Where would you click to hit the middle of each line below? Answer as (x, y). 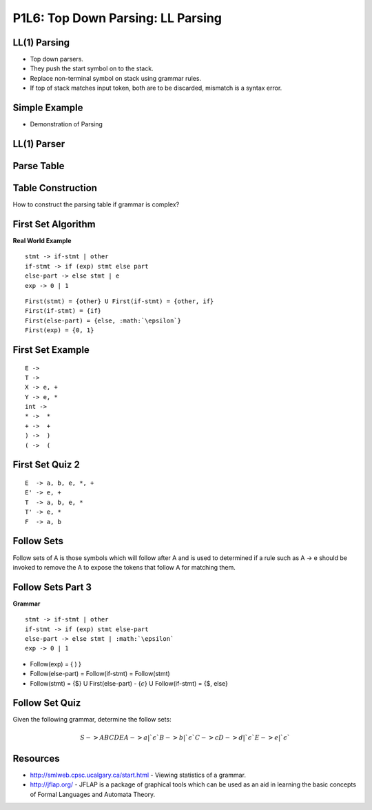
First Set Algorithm (54, 224)
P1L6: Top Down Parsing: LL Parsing (117, 18)
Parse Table (39, 166)
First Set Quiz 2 (46, 465)
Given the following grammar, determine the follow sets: (92, 720)
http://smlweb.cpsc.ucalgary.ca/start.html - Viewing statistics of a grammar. (138, 775)
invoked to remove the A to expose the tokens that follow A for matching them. (124, 567)
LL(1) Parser (39, 144)
